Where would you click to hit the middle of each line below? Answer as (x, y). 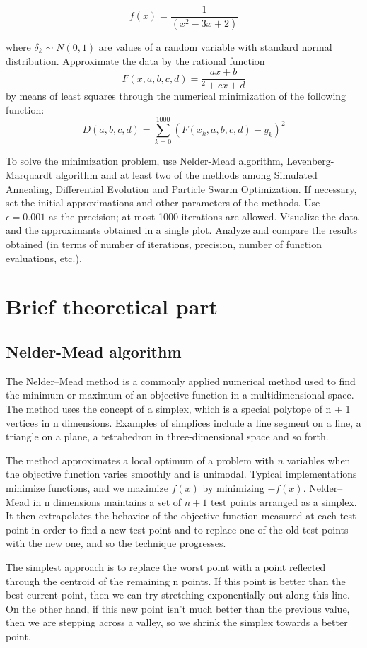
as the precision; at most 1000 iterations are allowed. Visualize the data (203, 216)
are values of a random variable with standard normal (215, 46)
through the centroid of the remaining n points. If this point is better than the (176, 581)
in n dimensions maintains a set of (107, 501)
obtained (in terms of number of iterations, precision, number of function (164, 244)
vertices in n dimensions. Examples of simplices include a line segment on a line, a (183, 422)
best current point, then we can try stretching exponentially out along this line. (178, 595)
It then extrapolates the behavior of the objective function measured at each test (181, 516)
